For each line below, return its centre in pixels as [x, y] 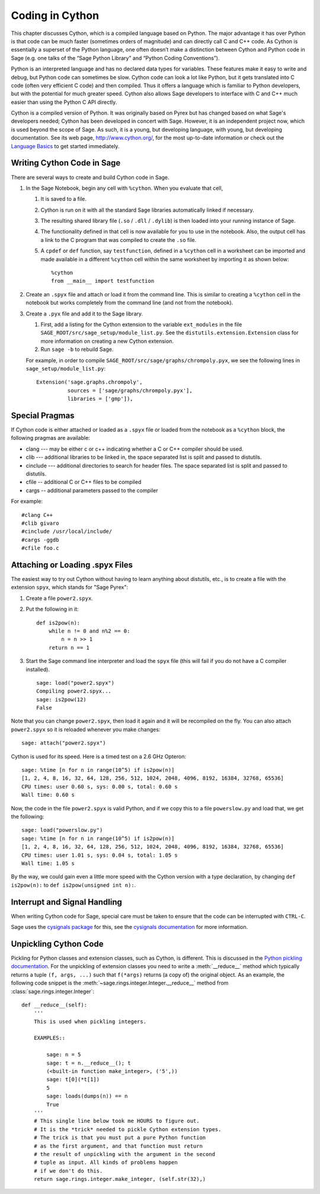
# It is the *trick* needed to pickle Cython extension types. [127, 1129]
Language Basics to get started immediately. [65, 146]
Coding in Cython [55, 15]
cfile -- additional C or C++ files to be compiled [84, 482]
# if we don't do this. [68, 1171]
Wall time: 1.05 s [48, 863]
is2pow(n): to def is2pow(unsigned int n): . [73, 885]
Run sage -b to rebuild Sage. [77, 349]
